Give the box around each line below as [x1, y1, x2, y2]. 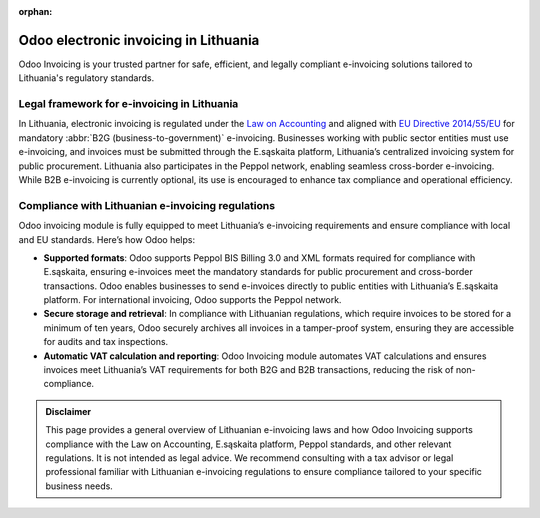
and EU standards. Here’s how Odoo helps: [18, 233, 195, 245]
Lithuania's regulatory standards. [18, 72, 155, 84]
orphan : [18, 6, 53, 17]
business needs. [45, 480, 114, 492]
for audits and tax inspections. [43, 336, 169, 348]
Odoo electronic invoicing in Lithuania [18, 31, 260, 49]
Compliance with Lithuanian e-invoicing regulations [18, 198, 275, 212]
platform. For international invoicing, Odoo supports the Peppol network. [43, 294, 342, 306]
